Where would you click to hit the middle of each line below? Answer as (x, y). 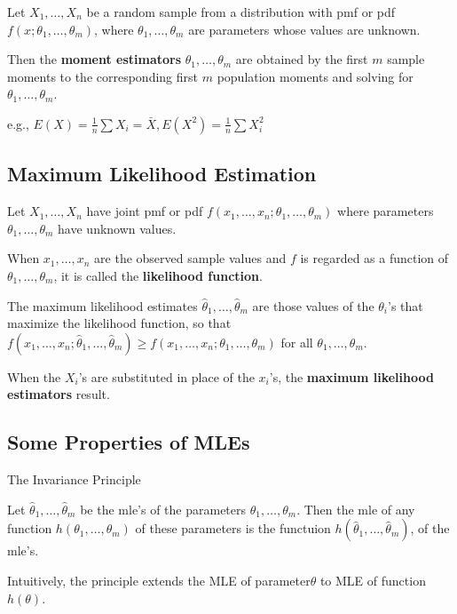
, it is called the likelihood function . (158, 275)
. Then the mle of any (356, 509)
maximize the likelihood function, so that (119, 323)
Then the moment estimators (95, 59)
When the (34, 376)
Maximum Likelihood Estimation (162, 174)
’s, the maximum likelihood (351, 376)
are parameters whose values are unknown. (304, 29)
